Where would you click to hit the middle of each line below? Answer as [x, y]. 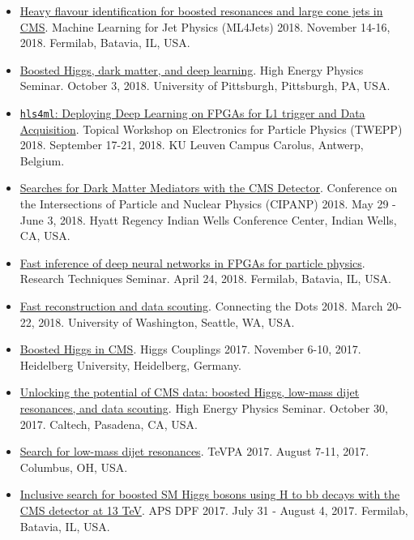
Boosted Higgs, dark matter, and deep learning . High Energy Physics [192, 69]
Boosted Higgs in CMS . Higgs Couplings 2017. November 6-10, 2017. [190, 349]
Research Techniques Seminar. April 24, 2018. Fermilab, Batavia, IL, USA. [205, 279]
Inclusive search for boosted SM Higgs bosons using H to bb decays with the [210, 494]
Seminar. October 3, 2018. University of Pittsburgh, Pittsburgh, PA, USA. [205, 86]
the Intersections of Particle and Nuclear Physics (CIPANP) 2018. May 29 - [208, 204]
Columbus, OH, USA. [74, 467]
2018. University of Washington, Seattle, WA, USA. [166, 321]
